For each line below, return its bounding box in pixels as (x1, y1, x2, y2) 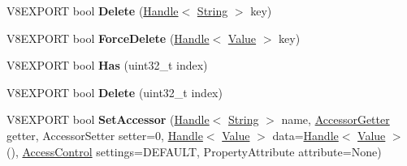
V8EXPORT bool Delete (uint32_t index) (6, 83, 223, 100)
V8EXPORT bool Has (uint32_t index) (6, 57, 208, 74)
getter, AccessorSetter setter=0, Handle (6, 126, 203, 143)
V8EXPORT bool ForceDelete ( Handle (6, 29, 210, 46)
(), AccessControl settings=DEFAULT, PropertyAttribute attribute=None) (6, 143, 382, 160)
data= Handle (272, 126, 339, 143)
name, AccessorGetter (281, 111, 390, 128)
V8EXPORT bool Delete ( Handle (6, 2, 179, 19)
